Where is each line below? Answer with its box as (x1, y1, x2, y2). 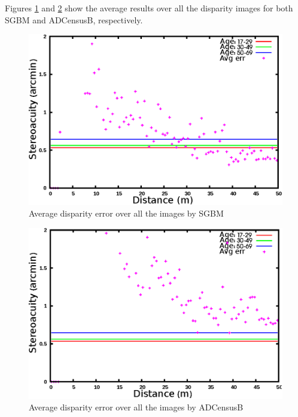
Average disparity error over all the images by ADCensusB (29, 401, 244, 413)
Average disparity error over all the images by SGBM (29, 207, 224, 220)
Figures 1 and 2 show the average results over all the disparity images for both (5, 2, 293, 14)
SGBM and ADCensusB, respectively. (5, 13, 143, 26)
